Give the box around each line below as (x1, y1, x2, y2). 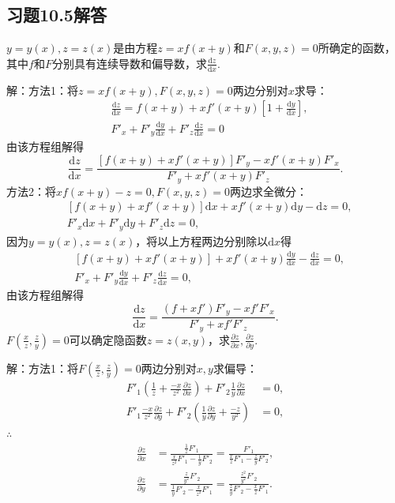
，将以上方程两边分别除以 (135, 232, 269, 249)
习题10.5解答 (6, 2, 107, 27)
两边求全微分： (229, 182, 307, 199)
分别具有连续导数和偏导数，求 (51, 54, 207, 71)
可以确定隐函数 (69, 331, 147, 347)
